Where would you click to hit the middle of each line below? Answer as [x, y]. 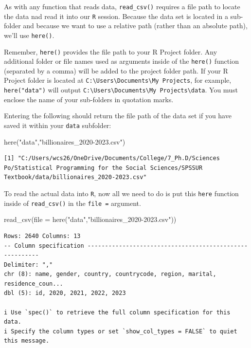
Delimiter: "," [28, 265]
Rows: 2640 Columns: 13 [42, 236]
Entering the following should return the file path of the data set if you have [118, 116]
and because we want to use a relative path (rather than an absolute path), [135, 26]
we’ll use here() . [29, 35]
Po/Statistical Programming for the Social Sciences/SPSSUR [103, 168]
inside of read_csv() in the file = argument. [72, 203]
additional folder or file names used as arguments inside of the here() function [121, 61]
